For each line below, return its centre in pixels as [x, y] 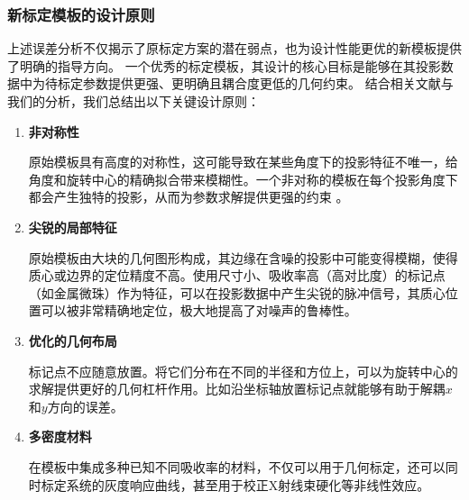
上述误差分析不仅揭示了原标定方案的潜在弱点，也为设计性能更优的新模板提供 [234, 48]
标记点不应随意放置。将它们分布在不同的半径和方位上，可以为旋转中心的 [243, 371]
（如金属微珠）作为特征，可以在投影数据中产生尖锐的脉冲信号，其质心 [237, 292]
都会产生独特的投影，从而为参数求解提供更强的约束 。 [189, 197]
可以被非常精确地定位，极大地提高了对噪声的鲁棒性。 [199, 310]
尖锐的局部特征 [73, 227]
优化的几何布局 [73, 340]
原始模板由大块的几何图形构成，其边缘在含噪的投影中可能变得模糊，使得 [243, 257]
